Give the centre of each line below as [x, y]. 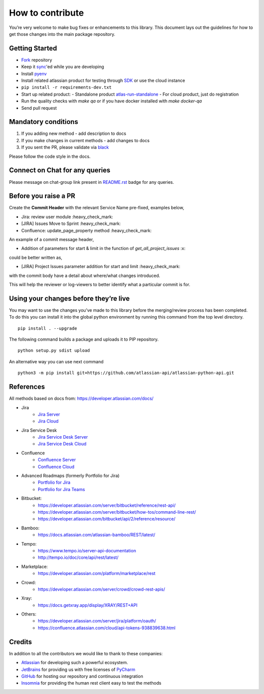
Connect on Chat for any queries [60, 170]
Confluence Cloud [56, 467]
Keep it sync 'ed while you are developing [63, 67]
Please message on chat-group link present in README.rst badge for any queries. [92, 182]
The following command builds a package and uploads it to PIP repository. [84, 339]
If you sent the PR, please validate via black [65, 148]
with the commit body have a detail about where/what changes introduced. [85, 275]
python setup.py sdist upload [54, 351]
